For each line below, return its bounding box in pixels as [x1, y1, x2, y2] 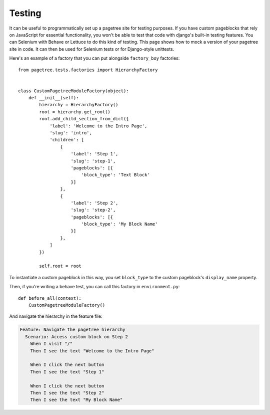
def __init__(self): [28, 95, 79, 101]
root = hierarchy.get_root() [39, 109, 111, 115]
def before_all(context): [18, 295, 82, 301]
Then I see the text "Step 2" [30, 390, 104, 395]
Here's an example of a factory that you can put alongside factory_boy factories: [9, 55, 180, 61]
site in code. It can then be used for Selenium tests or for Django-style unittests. [9, 46, 174, 52]
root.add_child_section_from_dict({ [39, 116, 129, 122]
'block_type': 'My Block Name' [81, 221, 158, 227]
